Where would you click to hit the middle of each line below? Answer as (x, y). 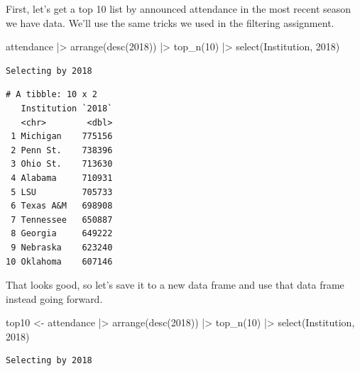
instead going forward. (54, 298)
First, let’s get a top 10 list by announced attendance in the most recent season (179, 9)
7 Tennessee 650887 (62, 220)
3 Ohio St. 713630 (62, 164)
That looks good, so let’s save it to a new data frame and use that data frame (175, 285)
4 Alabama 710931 (62, 178)
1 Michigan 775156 (62, 137)
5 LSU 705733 (62, 192)
